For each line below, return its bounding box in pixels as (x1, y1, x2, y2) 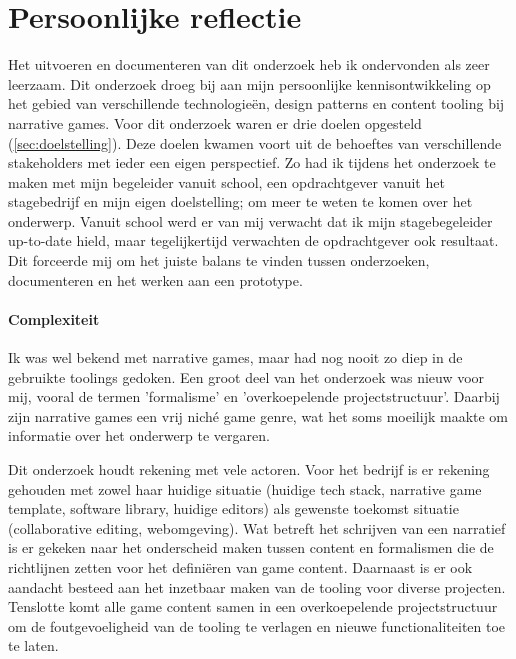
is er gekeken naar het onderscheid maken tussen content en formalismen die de (8, 537, 494, 558)
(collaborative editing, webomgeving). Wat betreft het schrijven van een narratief (8, 517, 506, 538)
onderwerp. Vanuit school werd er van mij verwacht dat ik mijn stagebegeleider (8, 210, 493, 231)
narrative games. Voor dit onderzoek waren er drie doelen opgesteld (8, 112, 422, 133)
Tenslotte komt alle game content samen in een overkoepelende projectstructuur (8, 596, 498, 617)
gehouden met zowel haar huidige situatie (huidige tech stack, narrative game (8, 478, 482, 499)
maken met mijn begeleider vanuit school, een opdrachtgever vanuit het (8, 171, 445, 192)
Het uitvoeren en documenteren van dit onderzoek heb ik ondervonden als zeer (8, 54, 490, 75)
